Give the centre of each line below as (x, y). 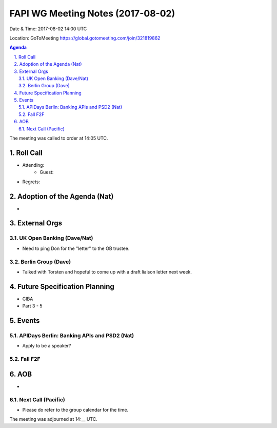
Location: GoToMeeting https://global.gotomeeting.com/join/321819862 (85, 38)
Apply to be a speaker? (47, 346)
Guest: (47, 172)
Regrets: (31, 182)
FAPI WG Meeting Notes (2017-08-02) (92, 13)
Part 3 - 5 (33, 306)
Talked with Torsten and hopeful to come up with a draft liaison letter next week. (107, 271)
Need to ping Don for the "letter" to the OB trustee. (76, 248)
